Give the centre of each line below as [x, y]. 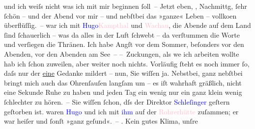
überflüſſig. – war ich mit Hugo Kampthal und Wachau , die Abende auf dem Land [127, 25]
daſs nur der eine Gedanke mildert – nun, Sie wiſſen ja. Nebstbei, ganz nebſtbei [123, 73]
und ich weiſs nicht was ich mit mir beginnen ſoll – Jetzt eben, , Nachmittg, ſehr [126, 6]
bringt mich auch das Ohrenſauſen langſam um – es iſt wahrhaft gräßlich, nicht [123, 82]
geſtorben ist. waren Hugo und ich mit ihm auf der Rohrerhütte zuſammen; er [121, 111]
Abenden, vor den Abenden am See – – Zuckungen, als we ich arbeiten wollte [122, 54]
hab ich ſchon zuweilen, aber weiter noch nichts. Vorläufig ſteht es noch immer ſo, [127, 63]
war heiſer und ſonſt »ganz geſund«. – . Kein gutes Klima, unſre [101, 121]
